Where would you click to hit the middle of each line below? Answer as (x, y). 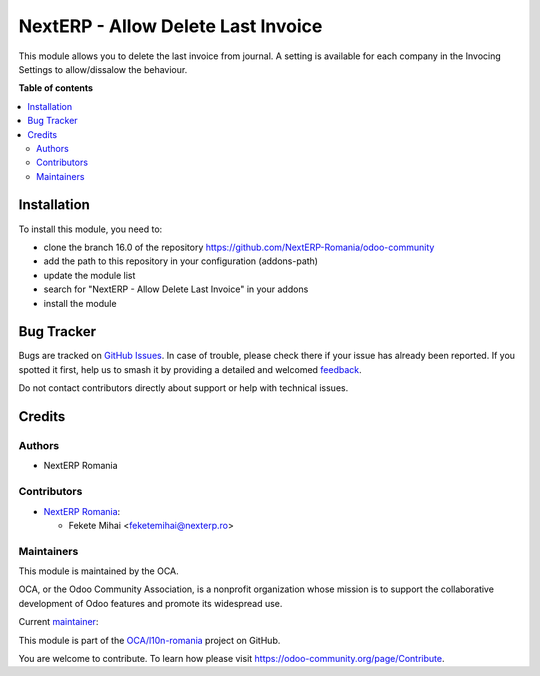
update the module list (89, 275)
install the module (80, 303)
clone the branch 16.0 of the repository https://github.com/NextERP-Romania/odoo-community (239, 247)
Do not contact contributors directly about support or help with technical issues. (183, 388)
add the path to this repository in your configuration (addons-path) (181, 261)
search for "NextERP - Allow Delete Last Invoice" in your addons (176, 289)
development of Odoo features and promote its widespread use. (150, 603)
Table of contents (56, 88)
